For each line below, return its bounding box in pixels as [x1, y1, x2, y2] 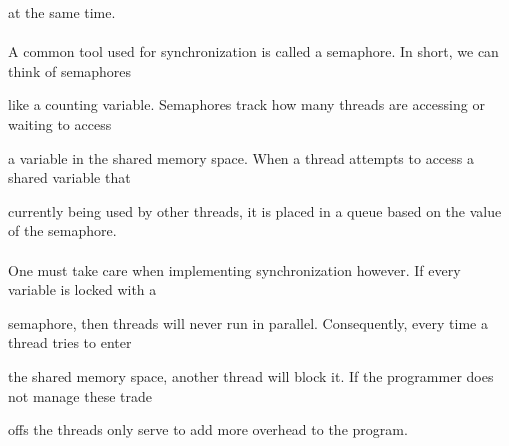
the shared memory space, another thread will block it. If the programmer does [8, 365, 494, 386]
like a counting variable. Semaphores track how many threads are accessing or [8, 94, 485, 115]
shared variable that [8, 167, 131, 188]
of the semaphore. [8, 220, 117, 241]
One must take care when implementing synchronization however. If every [8, 259, 461, 280]
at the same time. [8, 2, 116, 22]
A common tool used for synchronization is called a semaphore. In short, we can [8, 41, 499, 62]
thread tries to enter [8, 332, 132, 353]
